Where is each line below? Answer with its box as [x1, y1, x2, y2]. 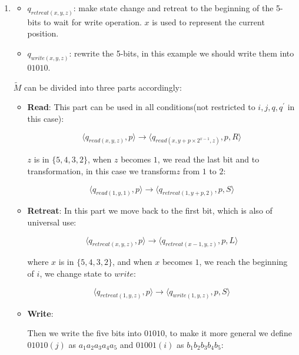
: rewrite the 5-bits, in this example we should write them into [69, 47, 294, 59]
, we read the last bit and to [157, 153, 260, 165]
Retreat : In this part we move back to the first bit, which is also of [27, 204, 273, 217]
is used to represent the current [152, 15, 265, 28]
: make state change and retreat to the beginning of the [73, 2, 274, 14]
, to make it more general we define [165, 327, 292, 339]
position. [27, 27, 59, 39]
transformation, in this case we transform [27, 164, 177, 177]
